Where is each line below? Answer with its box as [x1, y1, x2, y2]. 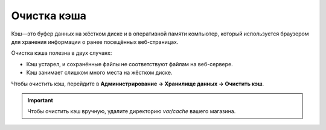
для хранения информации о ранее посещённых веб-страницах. [11, 38, 179, 45]
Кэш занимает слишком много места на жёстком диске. [26, 69, 173, 76]
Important [27, 96, 54, 104]
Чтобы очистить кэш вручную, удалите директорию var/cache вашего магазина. [27, 108, 236, 115]
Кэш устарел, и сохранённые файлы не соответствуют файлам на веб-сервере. [26, 60, 233, 67]
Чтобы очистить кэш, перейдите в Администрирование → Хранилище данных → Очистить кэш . [11, 80, 264, 87]
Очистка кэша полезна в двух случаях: [11, 49, 112, 57]
